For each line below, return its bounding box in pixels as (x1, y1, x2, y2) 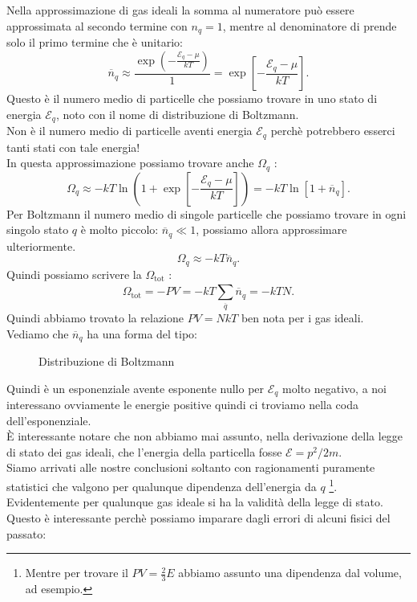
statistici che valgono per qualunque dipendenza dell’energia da (6, 477, 317, 494)
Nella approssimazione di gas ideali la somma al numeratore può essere (6, 2, 354, 18)
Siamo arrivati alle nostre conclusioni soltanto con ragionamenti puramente (6, 459, 375, 476)
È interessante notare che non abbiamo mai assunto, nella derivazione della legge (6, 428, 403, 444)
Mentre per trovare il (25, 564, 128, 581)
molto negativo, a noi (282, 379, 387, 396)
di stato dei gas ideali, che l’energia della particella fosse (6, 443, 282, 460)
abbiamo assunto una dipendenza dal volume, (178, 564, 402, 581)
